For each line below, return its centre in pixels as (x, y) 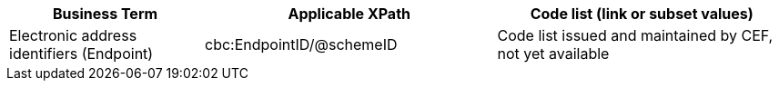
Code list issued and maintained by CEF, (635, 35)
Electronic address (73, 35)
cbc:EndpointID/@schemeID (301, 44)
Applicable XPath (349, 14)
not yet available (553, 54)
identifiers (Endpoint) (81, 54)
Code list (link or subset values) (642, 14)
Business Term (105, 14)
